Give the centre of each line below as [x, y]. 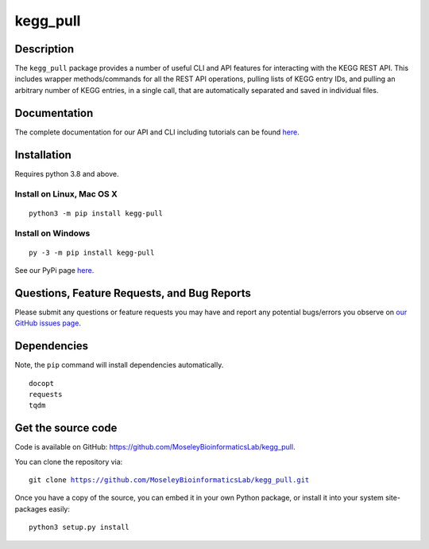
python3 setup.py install [79, 528]
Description [44, 49]
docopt [42, 383]
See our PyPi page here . [54, 270]
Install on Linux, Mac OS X [66, 194]
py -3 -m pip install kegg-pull [92, 252]
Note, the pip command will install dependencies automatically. [119, 365]
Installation [43, 155]
